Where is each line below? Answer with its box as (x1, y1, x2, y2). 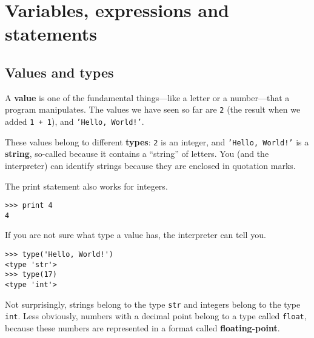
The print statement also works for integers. (5, 179, 168, 192)
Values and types (5, 62, 114, 81)
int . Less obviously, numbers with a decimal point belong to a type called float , (5, 310, 307, 322)
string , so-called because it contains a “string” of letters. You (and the (5, 147, 269, 160)
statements (5, 21, 97, 46)
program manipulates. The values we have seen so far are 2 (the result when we (5, 103, 301, 116)
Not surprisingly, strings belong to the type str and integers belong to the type (5, 297, 301, 310)
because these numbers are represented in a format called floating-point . (5, 321, 280, 334)
